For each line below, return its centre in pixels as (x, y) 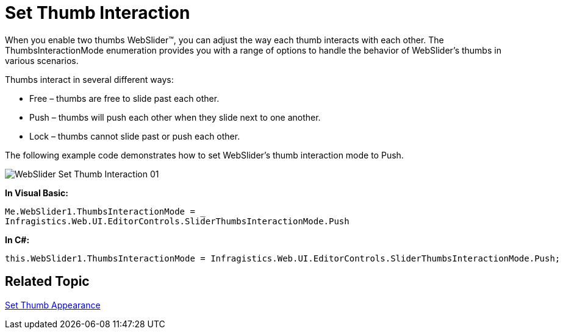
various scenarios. (42, 60)
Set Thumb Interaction (98, 13)
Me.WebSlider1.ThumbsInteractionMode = (100, 211)
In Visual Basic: (37, 193)
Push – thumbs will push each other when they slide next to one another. (175, 117)
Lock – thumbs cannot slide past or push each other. (135, 136)
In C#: (17, 240)
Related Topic (47, 282)
